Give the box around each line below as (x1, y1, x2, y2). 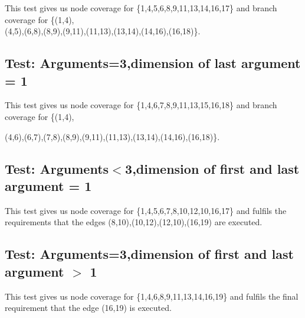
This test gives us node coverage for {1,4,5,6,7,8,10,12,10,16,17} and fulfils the (5, 204, 287, 216)
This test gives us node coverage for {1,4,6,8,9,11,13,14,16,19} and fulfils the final (5, 290, 299, 302)
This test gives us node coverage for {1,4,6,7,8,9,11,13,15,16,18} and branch (5, 99, 277, 111)
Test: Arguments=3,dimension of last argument (5, 54, 301, 72)
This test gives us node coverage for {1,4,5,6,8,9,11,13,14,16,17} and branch (5, 2, 277, 14)
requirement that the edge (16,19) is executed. (5, 301, 172, 314)
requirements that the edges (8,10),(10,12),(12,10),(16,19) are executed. (5, 216, 263, 228)
